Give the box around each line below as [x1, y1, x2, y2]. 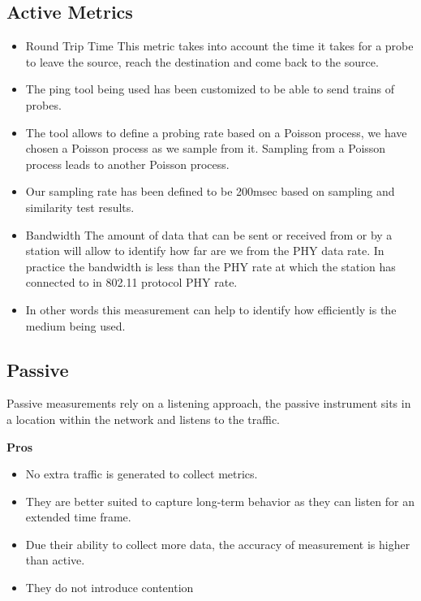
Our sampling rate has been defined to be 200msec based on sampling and [25, 183, 395, 200]
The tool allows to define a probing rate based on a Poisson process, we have [25, 123, 407, 141]
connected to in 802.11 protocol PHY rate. [25, 274, 238, 291]
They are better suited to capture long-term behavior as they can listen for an [25, 492, 415, 509]
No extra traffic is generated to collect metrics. [25, 465, 258, 482]
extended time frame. [25, 508, 131, 525]
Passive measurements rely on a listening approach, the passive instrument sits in [6, 395, 411, 412]
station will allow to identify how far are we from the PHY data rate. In [25, 242, 384, 259]
